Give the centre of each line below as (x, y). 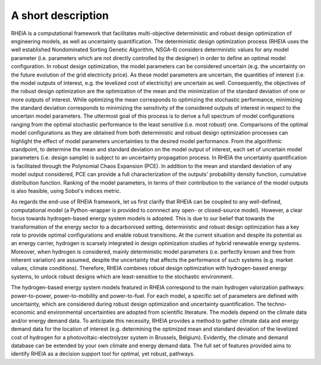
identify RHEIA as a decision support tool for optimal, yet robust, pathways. (103, 354)
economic (23, 312)
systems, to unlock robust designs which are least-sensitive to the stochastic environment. (122, 277)
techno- (277, 304)
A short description (60, 15)
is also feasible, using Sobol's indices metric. (66, 191)
